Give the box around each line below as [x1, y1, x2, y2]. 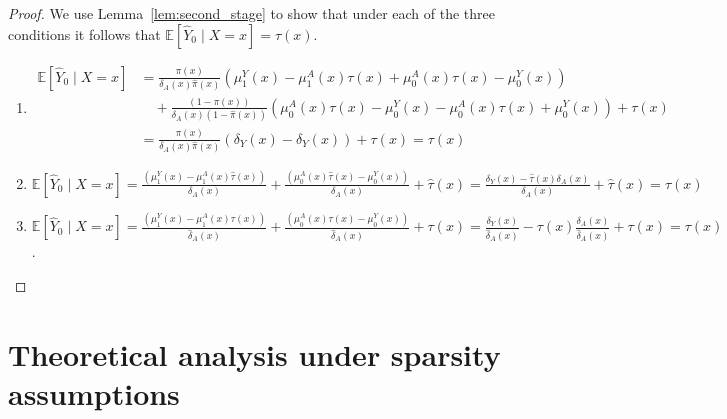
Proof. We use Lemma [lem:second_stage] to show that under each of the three [8, 3, 495, 23]
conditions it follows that [8, 23, 161, 44]
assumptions [8, 372, 180, 413]
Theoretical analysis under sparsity [8, 333, 501, 374]
